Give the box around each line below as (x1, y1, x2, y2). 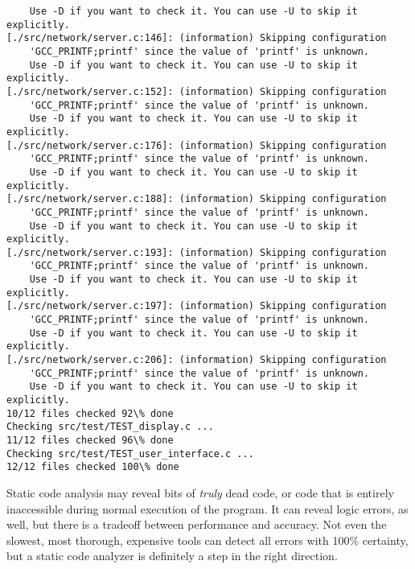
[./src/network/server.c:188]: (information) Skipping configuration (6, 193, 387, 205)
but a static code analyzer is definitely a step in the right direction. (6, 547, 338, 564)
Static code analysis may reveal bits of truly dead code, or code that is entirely (6, 484, 394, 501)
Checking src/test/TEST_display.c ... (6, 421, 214, 433)
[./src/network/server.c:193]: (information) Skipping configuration (6, 246, 387, 258)
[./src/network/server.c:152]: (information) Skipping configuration (6, 85, 387, 97)
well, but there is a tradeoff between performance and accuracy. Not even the (6, 516, 387, 533)
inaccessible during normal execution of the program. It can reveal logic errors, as (6, 500, 409, 517)
